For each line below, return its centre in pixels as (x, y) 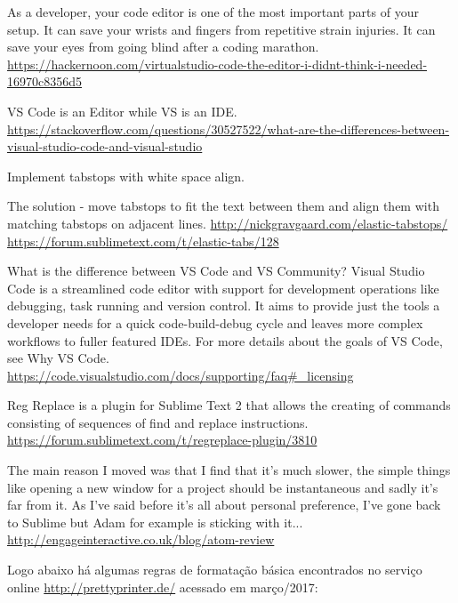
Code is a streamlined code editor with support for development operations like (223, 288)
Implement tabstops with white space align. (126, 176)
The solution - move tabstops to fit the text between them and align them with (223, 206)
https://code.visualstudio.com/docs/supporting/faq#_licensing (181, 375)
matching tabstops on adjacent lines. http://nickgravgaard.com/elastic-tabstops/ (228, 223)
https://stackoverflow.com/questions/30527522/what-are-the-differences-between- (229, 129)
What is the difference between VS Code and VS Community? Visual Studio (216, 271)
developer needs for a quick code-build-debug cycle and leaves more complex (215, 322)
